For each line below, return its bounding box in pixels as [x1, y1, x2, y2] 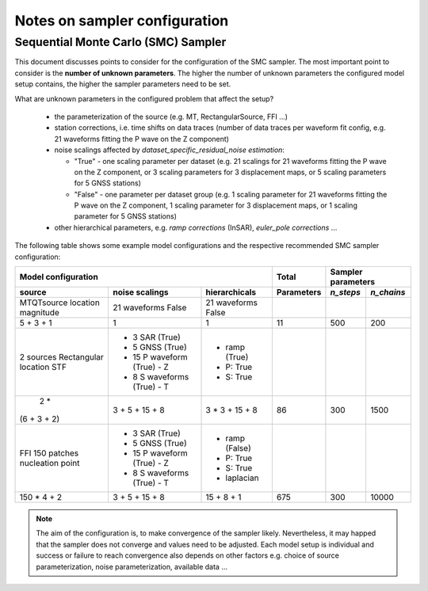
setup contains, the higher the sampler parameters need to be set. [14, 79, 231, 89]
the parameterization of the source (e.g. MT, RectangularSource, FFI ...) [54, 112, 289, 121]
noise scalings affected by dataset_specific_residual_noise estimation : [54, 145, 285, 154]
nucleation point [19, 458, 80, 469]
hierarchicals [205, 287, 257, 298]
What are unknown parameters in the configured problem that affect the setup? [14, 93, 274, 103]
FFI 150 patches [19, 448, 79, 459]
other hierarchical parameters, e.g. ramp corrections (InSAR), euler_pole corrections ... [54, 223, 338, 232]
